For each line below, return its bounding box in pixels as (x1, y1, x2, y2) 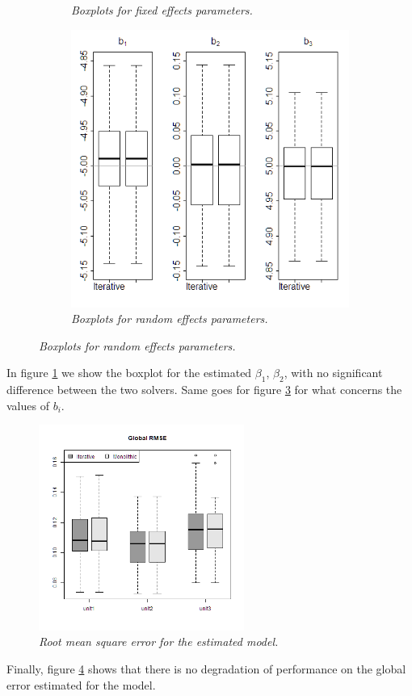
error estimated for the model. (6, 676, 156, 693)
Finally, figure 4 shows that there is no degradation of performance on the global (6, 660, 406, 677)
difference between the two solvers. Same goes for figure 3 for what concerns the (6, 381, 402, 398)
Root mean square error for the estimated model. (39, 633, 279, 650)
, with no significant (284, 364, 383, 381)
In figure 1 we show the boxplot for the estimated (6, 364, 252, 381)
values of (6, 396, 49, 413)
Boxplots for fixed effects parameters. (71, 2, 253, 18)
